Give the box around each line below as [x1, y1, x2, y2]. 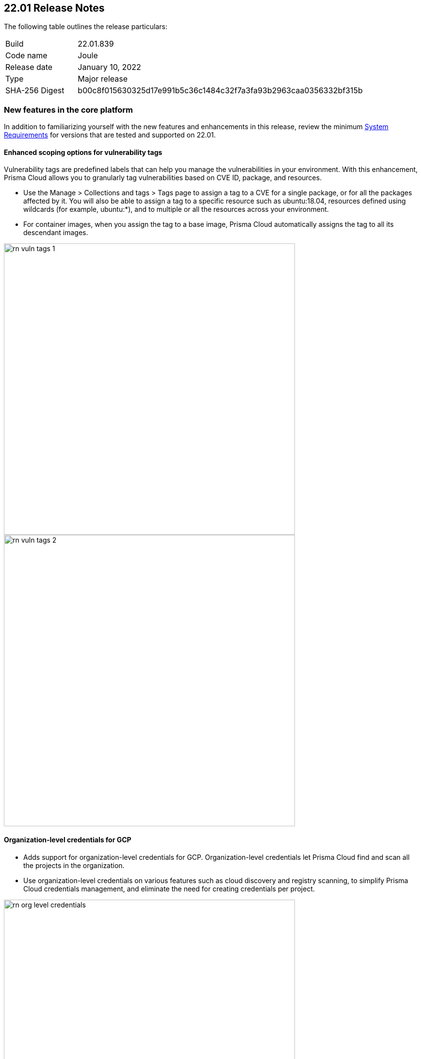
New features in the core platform [4, 104, 133, 115]
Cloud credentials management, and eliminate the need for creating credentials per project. [23, 884, 315, 893]
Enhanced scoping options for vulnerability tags [4, 148, 162, 156]
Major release [78, 74, 128, 84]
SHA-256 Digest [5, 85, 65, 96]
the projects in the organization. [23, 861, 125, 870]
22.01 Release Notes [4, 2, 105, 14]
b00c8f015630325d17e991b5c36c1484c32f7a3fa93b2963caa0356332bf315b [78, 85, 363, 96]
